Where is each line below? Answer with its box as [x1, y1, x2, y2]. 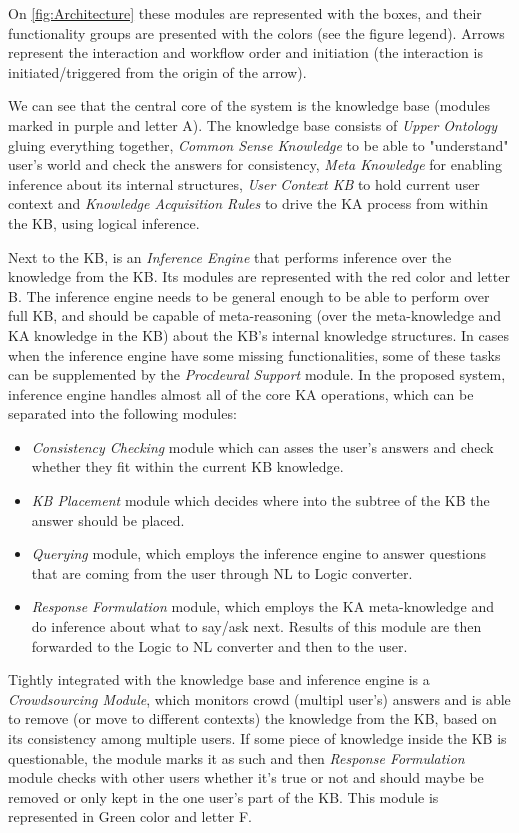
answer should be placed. [31, 509, 185, 530]
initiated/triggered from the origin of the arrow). [8, 61, 307, 82]
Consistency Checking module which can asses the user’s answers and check [31, 436, 494, 457]
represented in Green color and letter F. [8, 806, 253, 827]
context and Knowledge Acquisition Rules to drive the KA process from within [8, 193, 488, 214]
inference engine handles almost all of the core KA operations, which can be [8, 383, 474, 404]
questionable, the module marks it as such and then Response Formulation [8, 747, 465, 768]
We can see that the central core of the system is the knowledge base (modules [8, 95, 490, 116]
